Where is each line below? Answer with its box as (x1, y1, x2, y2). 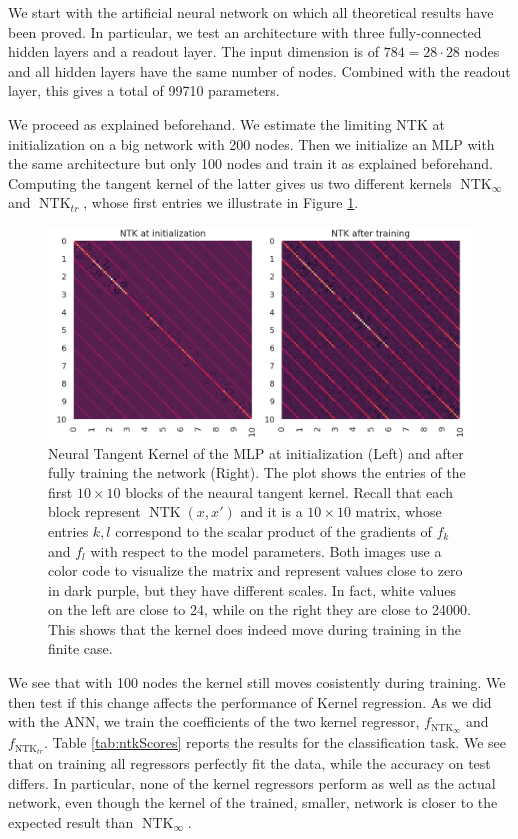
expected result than (8, 811, 134, 832)
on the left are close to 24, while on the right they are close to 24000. (48, 599, 471, 620)
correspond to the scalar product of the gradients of (115, 520, 432, 541)
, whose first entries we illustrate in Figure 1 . (83, 192, 359, 213)
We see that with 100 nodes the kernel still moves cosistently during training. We (8, 672, 506, 693)
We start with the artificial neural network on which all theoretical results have (8, 2, 494, 22)
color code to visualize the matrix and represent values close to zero (48, 560, 463, 581)
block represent (48, 501, 141, 522)
